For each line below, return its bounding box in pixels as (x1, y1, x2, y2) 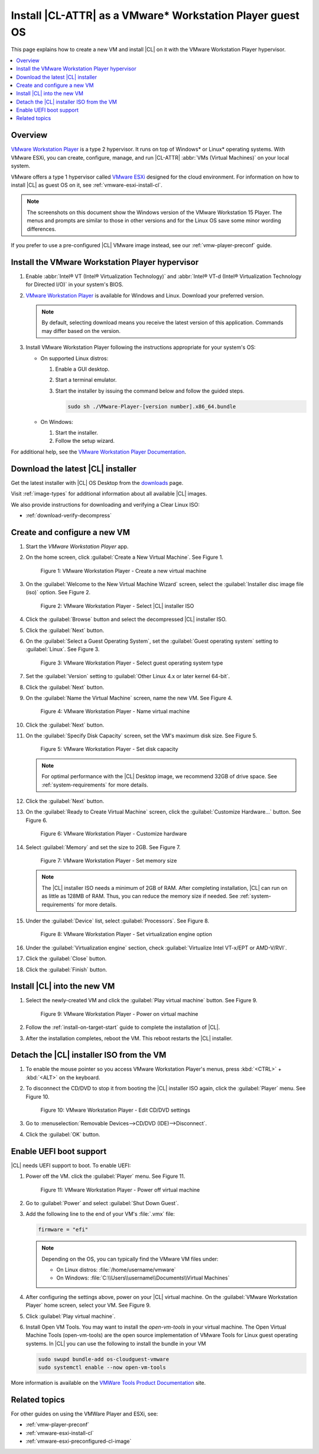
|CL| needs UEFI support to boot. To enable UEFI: (11, 1162, 131, 1169)
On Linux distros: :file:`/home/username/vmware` (56, 1266, 177, 1274)
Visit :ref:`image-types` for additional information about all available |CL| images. (11, 490, 207, 497)
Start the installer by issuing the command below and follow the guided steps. (55, 387, 245, 394)
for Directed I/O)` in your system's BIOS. (25, 281, 124, 288)
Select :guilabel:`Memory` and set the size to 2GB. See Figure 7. (25, 843, 181, 851)
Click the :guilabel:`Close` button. (25, 955, 107, 962)
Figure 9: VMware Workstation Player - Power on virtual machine (40, 1010, 198, 1017)
